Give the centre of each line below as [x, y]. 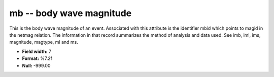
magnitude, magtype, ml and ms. [44, 42]
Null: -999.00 [36, 65]
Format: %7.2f [37, 58]
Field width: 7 [37, 51]
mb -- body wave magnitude [71, 13]
